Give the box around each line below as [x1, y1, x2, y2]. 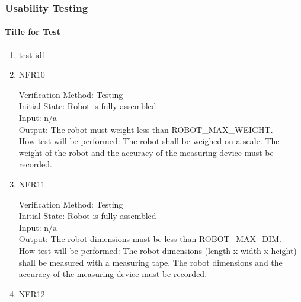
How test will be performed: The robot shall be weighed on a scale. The [18, 135, 280, 147]
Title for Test [5, 26, 60, 38]
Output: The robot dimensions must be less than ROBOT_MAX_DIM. [18, 233, 281, 245]
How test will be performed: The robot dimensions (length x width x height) [18, 244, 297, 256]
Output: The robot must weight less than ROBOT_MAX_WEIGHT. [18, 123, 273, 135]
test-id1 [18, 48, 46, 61]
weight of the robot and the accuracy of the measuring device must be [18, 146, 274, 158]
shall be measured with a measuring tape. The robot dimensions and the [18, 256, 283, 268]
